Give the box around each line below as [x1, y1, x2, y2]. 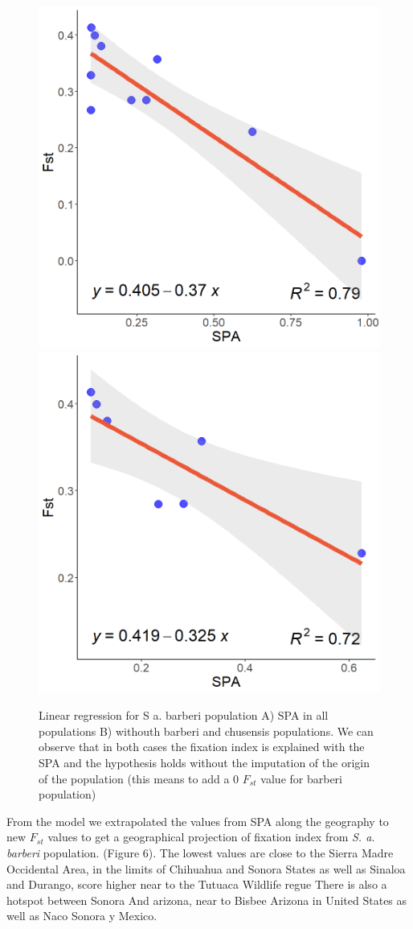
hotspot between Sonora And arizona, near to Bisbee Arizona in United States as [6, 891, 407, 908]
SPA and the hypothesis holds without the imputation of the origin [39, 754, 370, 770]
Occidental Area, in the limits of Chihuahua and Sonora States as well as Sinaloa [6, 860, 406, 877]
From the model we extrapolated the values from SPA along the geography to [6, 812, 389, 829]
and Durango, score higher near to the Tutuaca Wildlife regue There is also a [6, 876, 387, 893]
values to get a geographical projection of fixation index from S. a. [47, 828, 375, 845]
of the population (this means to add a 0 [39, 770, 239, 787]
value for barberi [260, 770, 342, 787]
